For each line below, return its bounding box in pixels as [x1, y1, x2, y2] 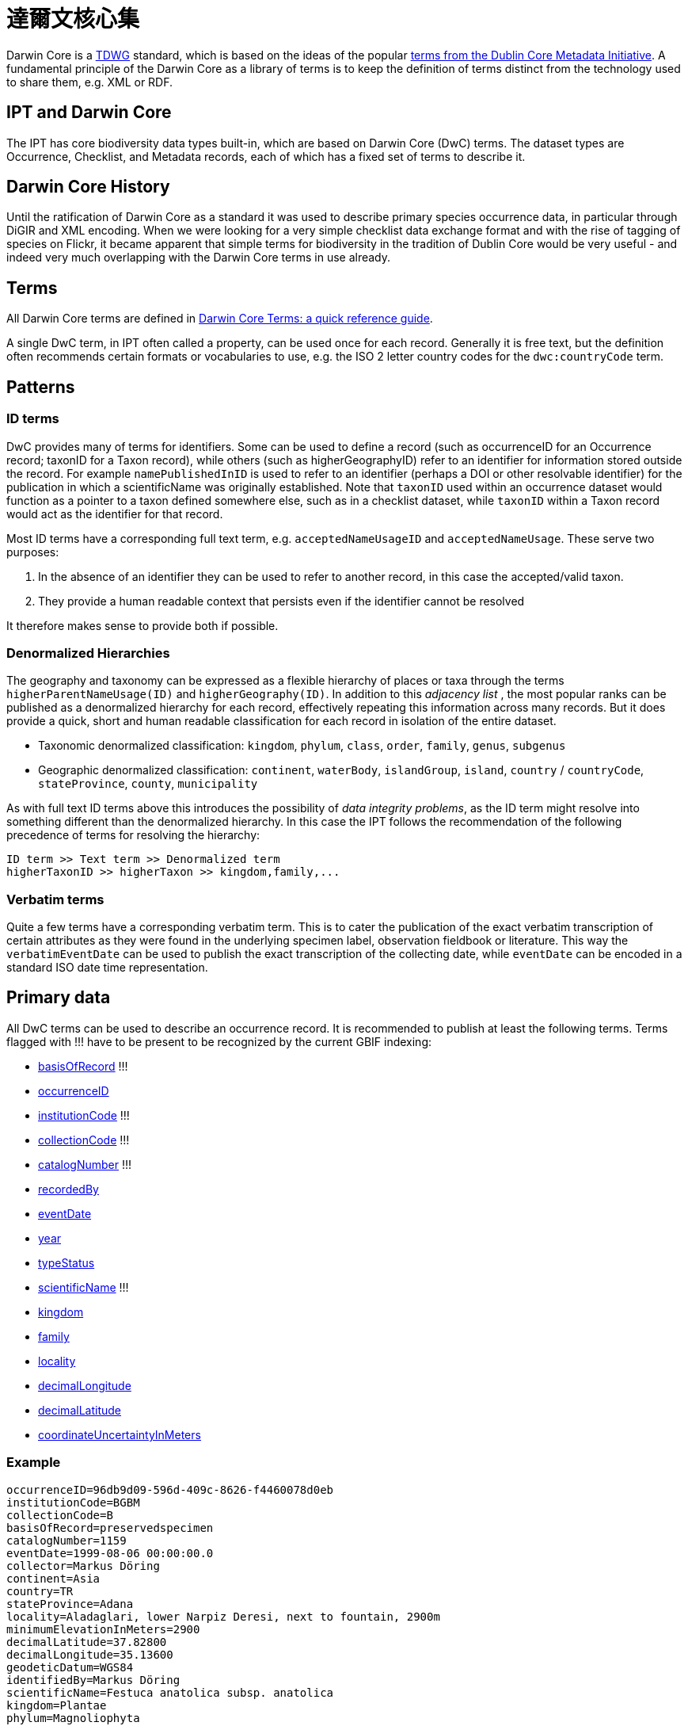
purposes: [6, 544, 59, 559]
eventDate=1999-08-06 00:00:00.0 [6, 1546, 214, 1560]
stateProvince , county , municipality [38, 777, 258, 791]
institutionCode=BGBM [6, 1495, 140, 1509]
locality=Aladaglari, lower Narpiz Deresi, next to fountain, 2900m [6, 1610, 440, 1623]
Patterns [6, 376, 75, 397]
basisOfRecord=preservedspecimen [6, 1521, 214, 1534]
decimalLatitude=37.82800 [6, 1635, 167, 1648]
